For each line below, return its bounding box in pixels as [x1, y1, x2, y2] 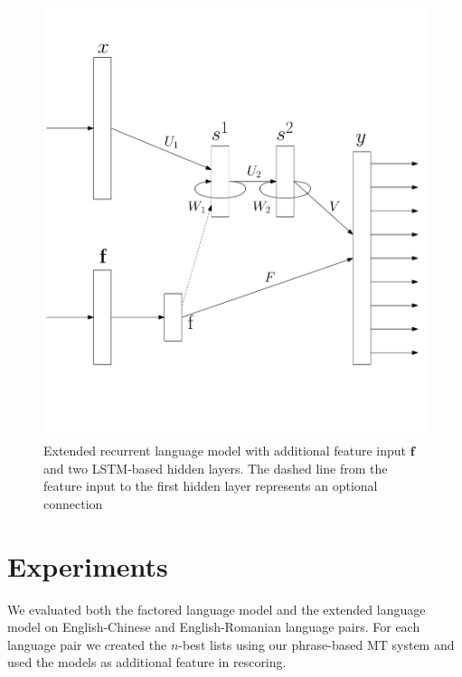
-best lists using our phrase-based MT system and [178, 635, 455, 653]
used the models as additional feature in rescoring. [7, 653, 287, 672]
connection [43, 494, 103, 512]
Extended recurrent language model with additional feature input [43, 441, 406, 460]
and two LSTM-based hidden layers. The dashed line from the [43, 458, 388, 477]
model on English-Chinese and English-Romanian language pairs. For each [7, 617, 420, 636]
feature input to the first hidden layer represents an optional [43, 476, 378, 495]
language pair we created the [7, 635, 167, 653]
